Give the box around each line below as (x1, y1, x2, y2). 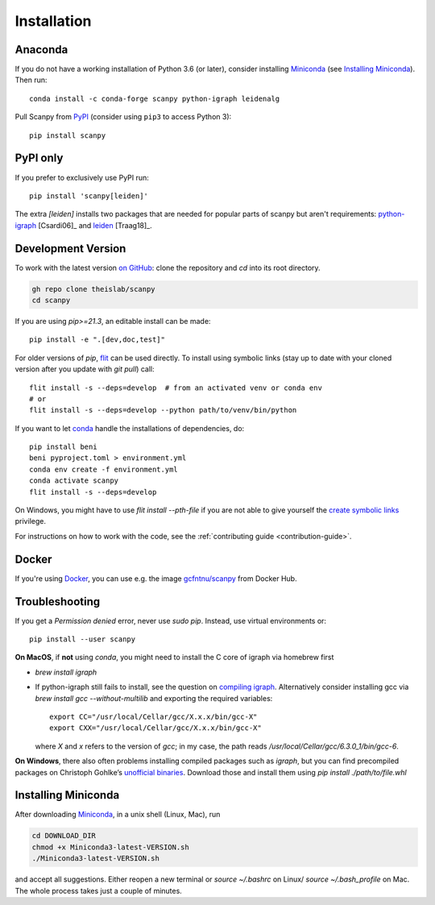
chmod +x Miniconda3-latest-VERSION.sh (31, 842, 189, 852)
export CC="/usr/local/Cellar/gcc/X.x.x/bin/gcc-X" (49, 712, 258, 721)
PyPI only (14, 152, 64, 165)
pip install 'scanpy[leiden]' (29, 191, 149, 201)
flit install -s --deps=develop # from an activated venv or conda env (29, 383, 322, 392)
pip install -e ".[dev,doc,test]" (29, 335, 165, 344)
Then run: (14, 75, 48, 85)
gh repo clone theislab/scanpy (31, 284, 156, 293)
